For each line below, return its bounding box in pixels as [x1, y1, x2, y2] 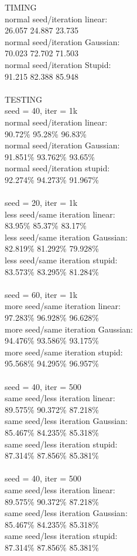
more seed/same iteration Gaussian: [5, 323, 133, 335]
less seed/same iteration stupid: [5, 254, 118, 266]
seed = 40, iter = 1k [5, 104, 78, 117]
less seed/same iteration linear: [5, 208, 115, 220]
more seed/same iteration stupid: [5, 345, 123, 358]
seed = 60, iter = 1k [5, 288, 78, 300]
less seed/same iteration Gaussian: [5, 230, 128, 243]
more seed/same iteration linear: [5, 300, 121, 312]
